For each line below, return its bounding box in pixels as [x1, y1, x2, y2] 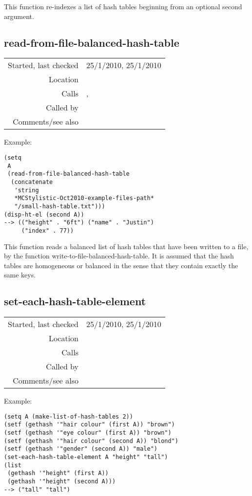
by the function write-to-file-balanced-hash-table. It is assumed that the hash [4, 251, 234, 261]
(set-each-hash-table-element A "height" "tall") [4, 454, 168, 460]
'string [14, 186, 39, 194]
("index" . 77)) [21, 227, 74, 234]
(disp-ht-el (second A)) [4, 211, 84, 218]
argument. [4, 11, 34, 21]
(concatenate [11, 178, 53, 185]
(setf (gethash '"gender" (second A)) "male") [4, 445, 157, 453]
